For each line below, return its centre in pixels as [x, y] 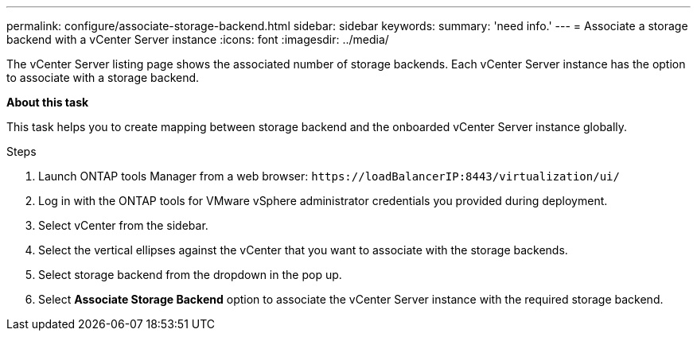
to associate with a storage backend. [103, 77]
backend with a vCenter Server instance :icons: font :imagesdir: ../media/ [198, 39]
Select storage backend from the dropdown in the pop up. [190, 275]
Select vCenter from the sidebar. [123, 225]
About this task [48, 102]
